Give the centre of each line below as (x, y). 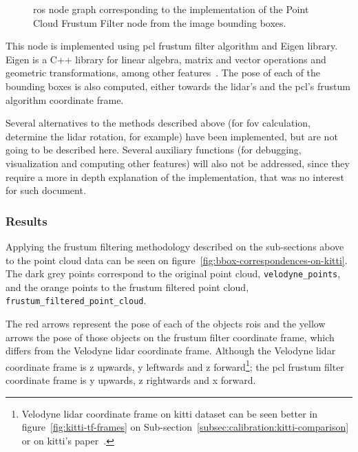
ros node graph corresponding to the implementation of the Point (171, 9)
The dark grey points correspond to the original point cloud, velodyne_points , (173, 273)
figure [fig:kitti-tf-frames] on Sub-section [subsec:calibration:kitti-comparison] (185, 427)
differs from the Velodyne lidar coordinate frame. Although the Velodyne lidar (171, 351)
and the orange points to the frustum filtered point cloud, (127, 287)
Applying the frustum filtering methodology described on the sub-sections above (175, 246)
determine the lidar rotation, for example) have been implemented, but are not (172, 136)
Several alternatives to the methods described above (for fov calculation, (158, 123)
